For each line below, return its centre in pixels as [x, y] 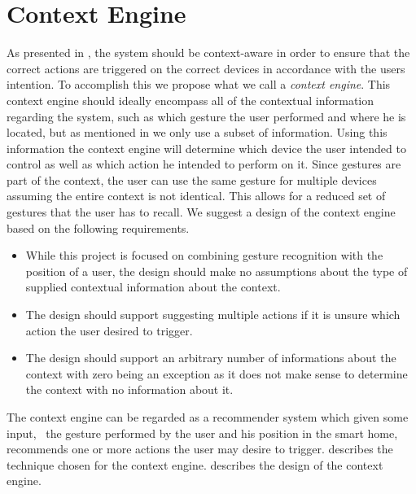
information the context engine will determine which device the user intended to [206, 148]
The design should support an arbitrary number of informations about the [211, 358]
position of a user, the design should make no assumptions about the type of [217, 271]
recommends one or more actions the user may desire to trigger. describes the [200, 449]
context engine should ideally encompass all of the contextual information [190, 100]
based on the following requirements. [98, 227]
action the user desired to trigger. [109, 330]
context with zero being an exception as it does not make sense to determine [217, 373]
